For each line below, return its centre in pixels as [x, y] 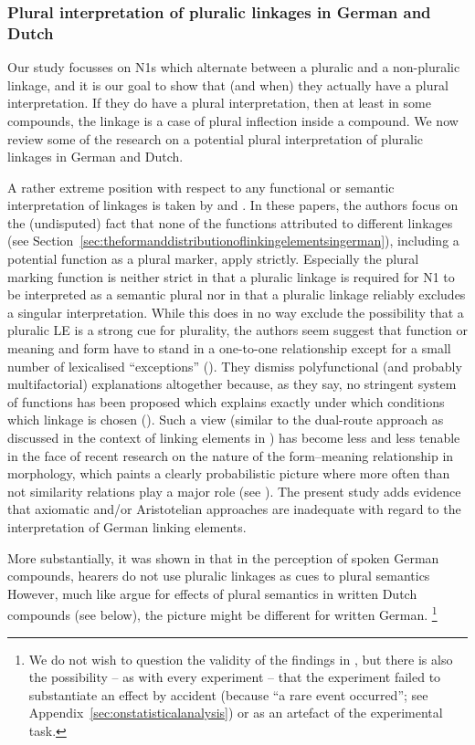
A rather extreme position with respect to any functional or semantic [201, 187]
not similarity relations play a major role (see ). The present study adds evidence [234, 491]
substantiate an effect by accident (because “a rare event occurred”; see [228, 694]
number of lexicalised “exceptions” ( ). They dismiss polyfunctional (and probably [235, 366]
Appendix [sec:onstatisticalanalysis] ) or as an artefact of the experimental [236, 713]
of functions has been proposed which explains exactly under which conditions [226, 401]
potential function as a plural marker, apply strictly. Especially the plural [213, 259]
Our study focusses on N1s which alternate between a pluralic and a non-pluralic [234, 67]
